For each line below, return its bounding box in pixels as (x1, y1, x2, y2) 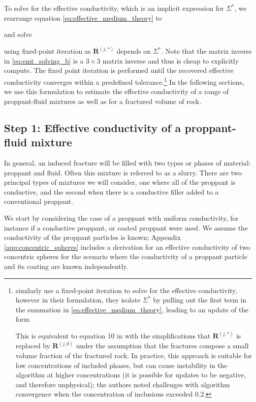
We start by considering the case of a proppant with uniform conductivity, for (4, 213, 239, 223)
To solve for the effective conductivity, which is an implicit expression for (4, 3, 224, 13)
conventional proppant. (4, 196, 73, 206)
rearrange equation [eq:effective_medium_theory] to (4, 12, 162, 23)
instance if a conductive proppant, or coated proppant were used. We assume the (4, 222, 248, 233)
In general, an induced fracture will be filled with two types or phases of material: (4, 158, 251, 168)
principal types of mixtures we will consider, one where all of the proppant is (4, 177, 236, 187)
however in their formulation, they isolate (15, 295, 141, 305)
